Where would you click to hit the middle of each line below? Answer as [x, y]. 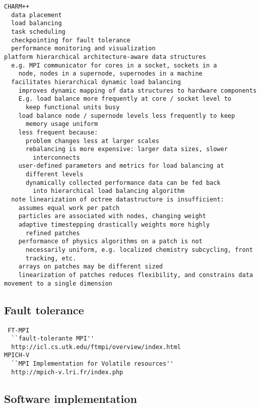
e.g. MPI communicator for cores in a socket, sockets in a [114, 65]
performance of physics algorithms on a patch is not [110, 242]
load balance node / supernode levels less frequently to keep [127, 116]
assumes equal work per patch [69, 208]
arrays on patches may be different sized [90, 267]
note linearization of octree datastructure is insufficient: [118, 200]
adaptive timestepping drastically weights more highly [114, 225]
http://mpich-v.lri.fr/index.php [67, 372]
